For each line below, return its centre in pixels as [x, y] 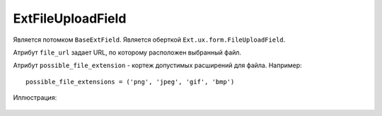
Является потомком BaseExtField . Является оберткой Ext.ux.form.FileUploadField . [149, 40]
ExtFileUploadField [70, 18]
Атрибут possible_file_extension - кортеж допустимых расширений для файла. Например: [157, 65]
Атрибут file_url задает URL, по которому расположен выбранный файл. [127, 52]
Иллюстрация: [35, 98]
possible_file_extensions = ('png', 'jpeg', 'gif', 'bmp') [130, 82]
